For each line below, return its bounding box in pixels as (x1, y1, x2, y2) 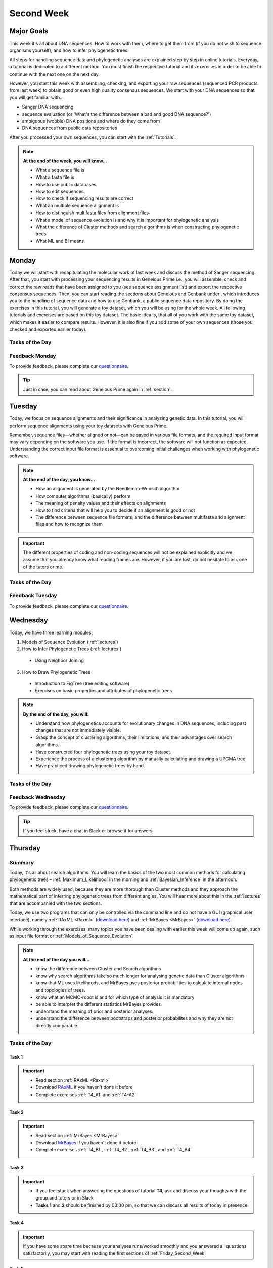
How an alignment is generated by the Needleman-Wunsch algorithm (35, 486, 180, 492)
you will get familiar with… (9, 94, 64, 100)
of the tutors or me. (23, 563, 63, 570)
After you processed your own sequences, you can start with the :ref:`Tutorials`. (9, 134, 176, 140)
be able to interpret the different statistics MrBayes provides (35, 1001, 161, 1007)
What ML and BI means (35, 238, 84, 244)
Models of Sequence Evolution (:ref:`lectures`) (22, 639, 118, 645)
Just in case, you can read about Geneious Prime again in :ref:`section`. (23, 386, 172, 393)
